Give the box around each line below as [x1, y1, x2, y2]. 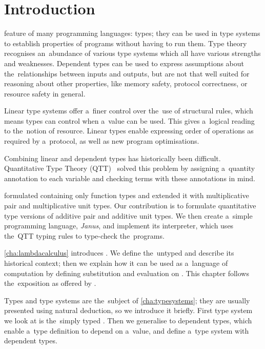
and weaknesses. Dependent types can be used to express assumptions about [4, 57, 244, 68]
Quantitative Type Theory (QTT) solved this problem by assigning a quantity [4, 163, 255, 173]
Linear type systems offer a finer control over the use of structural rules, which [4, 105, 253, 116]
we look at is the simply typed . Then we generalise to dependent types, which [4, 315, 252, 325]
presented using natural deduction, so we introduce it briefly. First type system [4, 305, 253, 316]
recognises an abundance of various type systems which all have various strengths [4, 48, 261, 59]
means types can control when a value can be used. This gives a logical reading [4, 115, 255, 126]
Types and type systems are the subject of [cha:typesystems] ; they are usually [4, 295, 250, 305]
